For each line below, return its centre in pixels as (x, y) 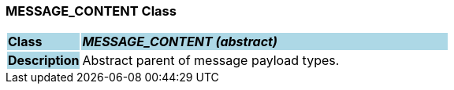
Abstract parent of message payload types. (211, 61)
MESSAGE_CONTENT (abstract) (180, 42)
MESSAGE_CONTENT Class (91, 11)
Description (44, 61)
